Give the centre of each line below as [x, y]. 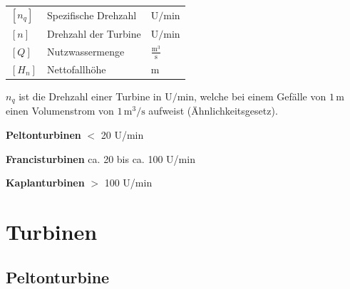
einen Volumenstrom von [60, 111]
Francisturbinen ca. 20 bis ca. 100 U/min [101, 158]
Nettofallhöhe [76, 69]
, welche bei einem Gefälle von [260, 96]
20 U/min [122, 135]
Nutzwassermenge [86, 51]
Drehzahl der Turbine [94, 33]
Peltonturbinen [43, 135]
